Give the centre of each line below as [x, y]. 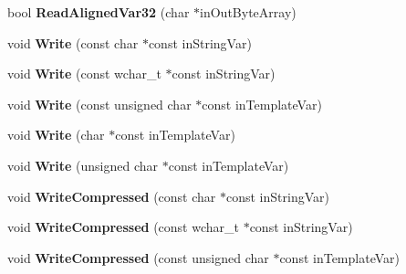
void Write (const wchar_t [84, 74]
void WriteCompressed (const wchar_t [123, 227]
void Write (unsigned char [83, 165]
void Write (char [56, 135]
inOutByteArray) [248, 12]
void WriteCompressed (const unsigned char [138, 257]
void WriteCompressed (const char [112, 196]
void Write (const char [73, 42]
